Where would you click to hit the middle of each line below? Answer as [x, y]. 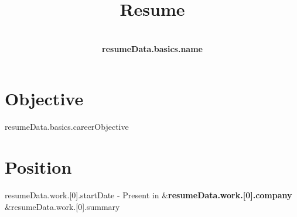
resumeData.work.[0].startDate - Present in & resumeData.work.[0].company [148, 194]
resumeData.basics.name [152, 48]
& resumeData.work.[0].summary [62, 206]
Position [38, 167]
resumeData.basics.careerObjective [67, 127]
